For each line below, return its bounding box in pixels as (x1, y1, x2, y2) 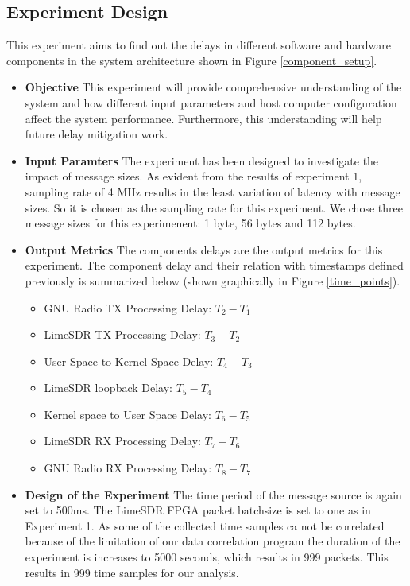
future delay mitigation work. (25, 126, 168, 142)
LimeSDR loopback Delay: (44, 379, 172, 396)
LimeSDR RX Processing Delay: (44, 433, 201, 449)
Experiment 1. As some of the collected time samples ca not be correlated (25, 517, 385, 534)
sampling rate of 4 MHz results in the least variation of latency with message (25, 183, 400, 200)
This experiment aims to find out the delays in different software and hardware (6, 37, 391, 53)
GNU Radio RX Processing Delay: (44, 460, 212, 476)
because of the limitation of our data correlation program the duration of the (25, 533, 400, 549)
